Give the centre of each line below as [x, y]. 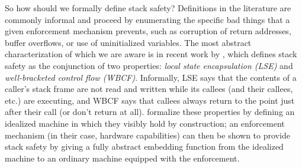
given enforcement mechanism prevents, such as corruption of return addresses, [148, 31]
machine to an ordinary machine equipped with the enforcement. [122, 158]
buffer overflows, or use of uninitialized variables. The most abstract [128, 42]
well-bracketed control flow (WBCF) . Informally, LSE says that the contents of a [151, 77]
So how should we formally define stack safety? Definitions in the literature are [148, 8]
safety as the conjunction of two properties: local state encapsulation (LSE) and [149, 65]
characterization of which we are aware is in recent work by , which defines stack [151, 54]
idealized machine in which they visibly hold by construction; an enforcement [145, 123]
